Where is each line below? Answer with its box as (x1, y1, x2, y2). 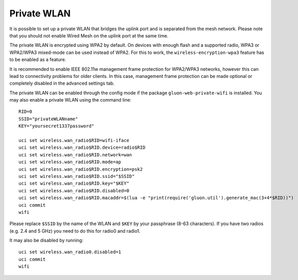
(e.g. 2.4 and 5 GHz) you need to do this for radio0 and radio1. (9, 228, 141, 234)
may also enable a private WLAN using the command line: (9, 97, 132, 103)
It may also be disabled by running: (9, 237, 84, 244)
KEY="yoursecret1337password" (18, 123, 95, 129)
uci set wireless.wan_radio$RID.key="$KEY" (18, 181, 130, 187)
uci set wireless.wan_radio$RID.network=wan (18, 152, 133, 157)
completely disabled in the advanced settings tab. (9, 80, 115, 87)
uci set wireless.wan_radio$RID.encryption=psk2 (18, 166, 143, 172)
